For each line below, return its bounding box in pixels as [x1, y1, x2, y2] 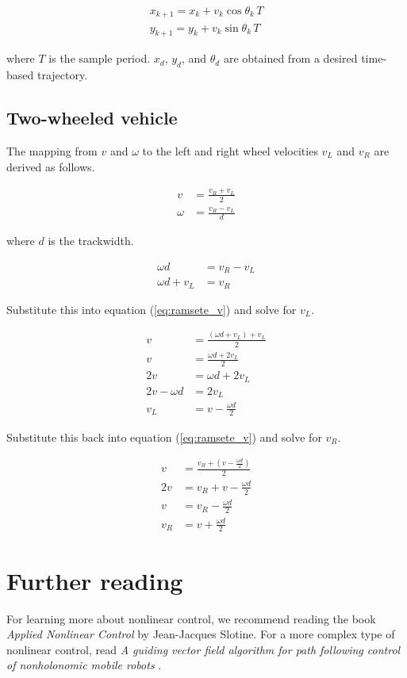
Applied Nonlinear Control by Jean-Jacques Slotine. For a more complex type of [6, 626, 395, 642]
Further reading [6, 564, 183, 596]
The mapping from [6, 142, 98, 159]
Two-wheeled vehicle [6, 105, 178, 130]
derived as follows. [6, 158, 95, 174]
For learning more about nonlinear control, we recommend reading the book [6, 610, 376, 626]
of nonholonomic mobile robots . [6, 657, 162, 673]
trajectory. [36, 67, 88, 83]
